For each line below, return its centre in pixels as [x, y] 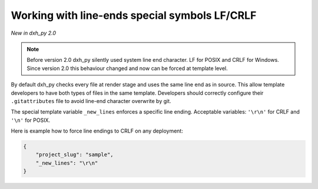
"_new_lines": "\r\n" [67, 163]
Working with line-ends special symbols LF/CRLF [134, 15]
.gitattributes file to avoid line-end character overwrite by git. [91, 101]
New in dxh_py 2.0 [33, 33]
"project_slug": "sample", [75, 155]
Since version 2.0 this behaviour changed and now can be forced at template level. [127, 68]
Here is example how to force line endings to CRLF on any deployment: [97, 131]
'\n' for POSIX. [31, 120]
